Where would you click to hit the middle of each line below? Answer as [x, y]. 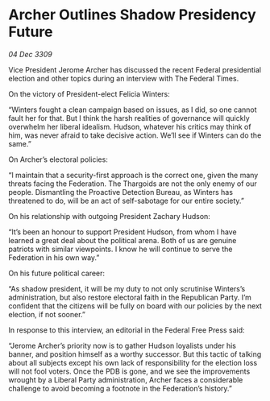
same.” [20, 143]
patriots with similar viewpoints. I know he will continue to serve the [120, 249]
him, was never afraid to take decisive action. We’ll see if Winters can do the [135, 135]
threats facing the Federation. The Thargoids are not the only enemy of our [133, 184]
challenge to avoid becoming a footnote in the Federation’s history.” [120, 388]
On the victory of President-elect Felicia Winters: [89, 93]
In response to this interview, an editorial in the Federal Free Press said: [127, 330]
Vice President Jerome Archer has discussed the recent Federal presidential [135, 69]
